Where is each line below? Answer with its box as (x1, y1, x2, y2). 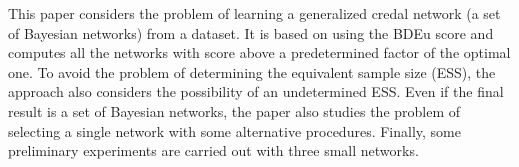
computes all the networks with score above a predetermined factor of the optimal (8, 42, 511, 63)
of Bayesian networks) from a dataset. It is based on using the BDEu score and (8, 22, 494, 43)
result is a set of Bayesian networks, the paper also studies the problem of (8, 100, 461, 121)
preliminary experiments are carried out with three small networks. (8, 140, 419, 161)
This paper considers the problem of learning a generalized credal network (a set (8, 3, 501, 23)
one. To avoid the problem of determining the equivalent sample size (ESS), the (8, 61, 496, 82)
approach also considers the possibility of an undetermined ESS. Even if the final (8, 81, 504, 102)
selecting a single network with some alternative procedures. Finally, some (8, 120, 461, 141)
